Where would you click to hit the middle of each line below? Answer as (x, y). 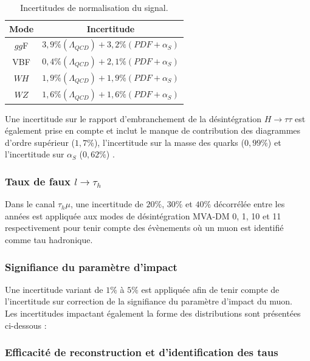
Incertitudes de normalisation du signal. (94, 7)
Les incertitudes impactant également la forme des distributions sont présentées (153, 313)
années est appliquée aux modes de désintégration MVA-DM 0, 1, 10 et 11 (143, 215)
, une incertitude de (107, 204)
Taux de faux (38, 181)
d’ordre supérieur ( (40, 142)
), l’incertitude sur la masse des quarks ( (169, 142)
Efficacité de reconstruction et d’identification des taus (142, 352)
